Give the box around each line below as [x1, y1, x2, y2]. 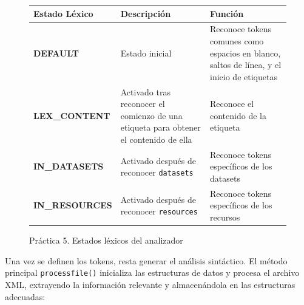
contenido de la [210, 109, 266, 122]
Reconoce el [210, 97, 254, 110]
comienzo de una [120, 109, 183, 122]
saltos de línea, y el [210, 58, 282, 71]
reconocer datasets [120, 166, 194, 179]
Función [210, 7, 244, 19]
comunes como [210, 34, 264, 47]
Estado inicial [120, 46, 172, 59]
